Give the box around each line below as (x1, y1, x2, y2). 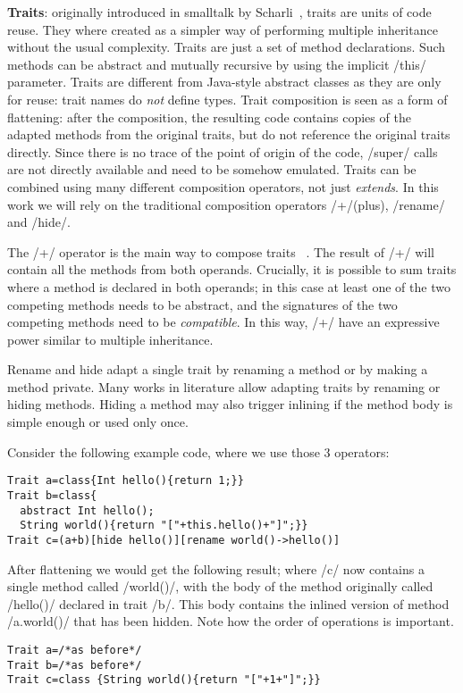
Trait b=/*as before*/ (7, 658, 142, 672)
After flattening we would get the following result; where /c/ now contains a (7, 559, 425, 578)
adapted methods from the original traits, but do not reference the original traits (7, 125, 450, 144)
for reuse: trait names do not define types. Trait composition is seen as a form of (7, 89, 448, 108)
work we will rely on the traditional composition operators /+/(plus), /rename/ (7, 195, 445, 213)
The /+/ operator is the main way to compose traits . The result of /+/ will (7, 242, 434, 261)
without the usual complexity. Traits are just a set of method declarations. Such (7, 38, 446, 56)
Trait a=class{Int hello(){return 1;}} (7, 474, 244, 488)
